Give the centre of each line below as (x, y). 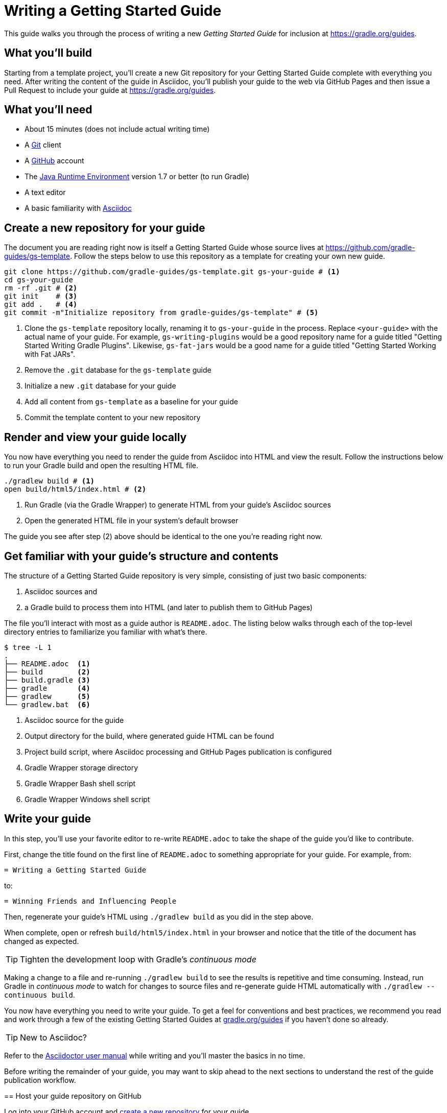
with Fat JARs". (50, 354)
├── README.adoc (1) (47, 663)
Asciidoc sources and (61, 591)
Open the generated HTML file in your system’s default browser (132, 521)
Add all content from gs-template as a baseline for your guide (131, 402)
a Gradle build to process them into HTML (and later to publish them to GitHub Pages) (169, 607)
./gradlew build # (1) (50, 481)
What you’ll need (48, 110)
